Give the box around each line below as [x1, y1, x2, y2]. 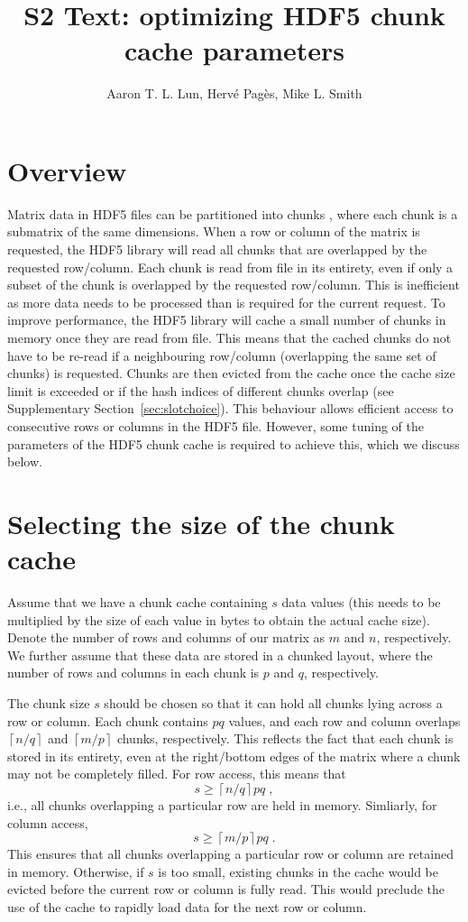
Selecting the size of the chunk [7, 504, 395, 541]
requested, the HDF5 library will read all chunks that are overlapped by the [7, 240, 427, 259]
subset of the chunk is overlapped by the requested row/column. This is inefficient [7, 275, 460, 294]
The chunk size [7, 694, 90, 713]
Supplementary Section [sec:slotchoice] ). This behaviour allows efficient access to [7, 399, 454, 418]
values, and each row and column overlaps [228, 711, 461, 730]
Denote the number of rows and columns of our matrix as [7, 628, 326, 647]
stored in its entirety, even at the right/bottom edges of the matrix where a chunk [7, 746, 461, 765]
